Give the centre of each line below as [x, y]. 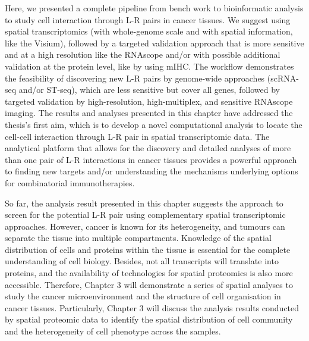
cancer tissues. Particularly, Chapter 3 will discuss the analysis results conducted [152, 307]
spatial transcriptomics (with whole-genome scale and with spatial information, [149, 31]
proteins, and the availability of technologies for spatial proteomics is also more [149, 273]
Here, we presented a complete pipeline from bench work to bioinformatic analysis [154, 8]
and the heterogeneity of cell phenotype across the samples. [113, 331]
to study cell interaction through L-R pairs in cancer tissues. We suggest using [148, 19]
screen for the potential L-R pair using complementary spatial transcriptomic [145, 215]
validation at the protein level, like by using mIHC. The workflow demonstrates [149, 66]
